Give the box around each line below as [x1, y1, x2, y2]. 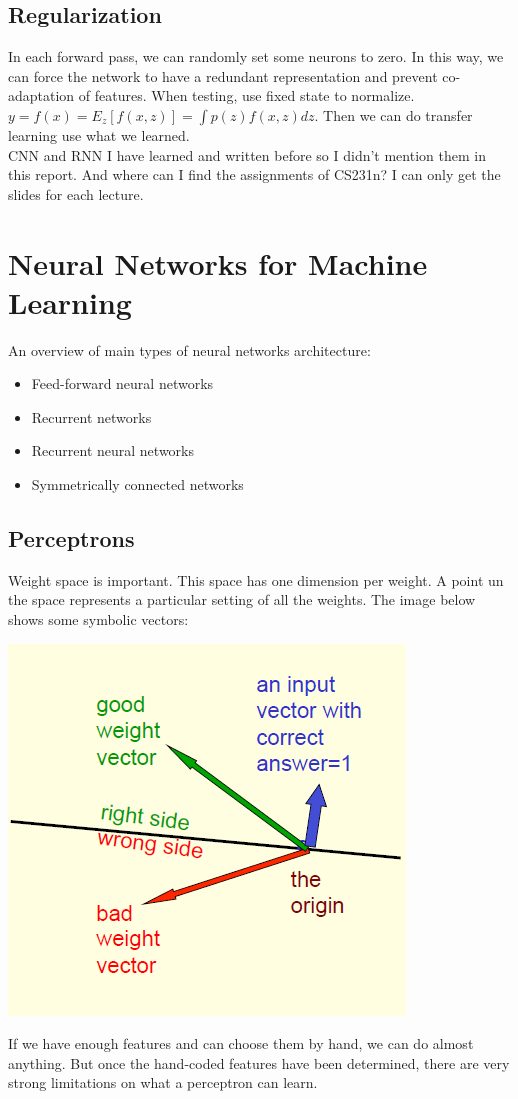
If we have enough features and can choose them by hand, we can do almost [8, 1033, 474, 1054]
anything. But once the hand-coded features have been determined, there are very [8, 1052, 510, 1073]
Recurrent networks [31, 406, 152, 427]
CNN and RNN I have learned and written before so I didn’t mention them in [8, 144, 486, 165]
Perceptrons [8, 523, 135, 554]
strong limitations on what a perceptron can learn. [8, 1072, 318, 1093]
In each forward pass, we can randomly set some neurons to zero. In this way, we [8, 46, 504, 67]
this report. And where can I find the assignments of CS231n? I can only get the [8, 164, 501, 185]
